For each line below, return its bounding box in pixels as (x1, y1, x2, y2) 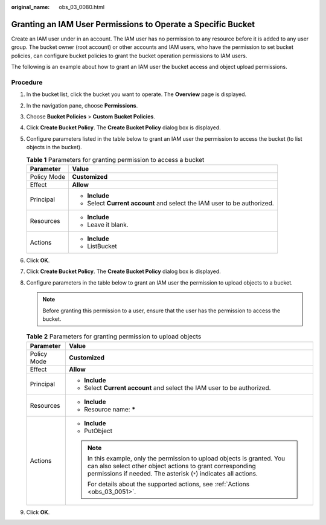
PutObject (83, 427, 113, 435)
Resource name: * (83, 405, 136, 413)
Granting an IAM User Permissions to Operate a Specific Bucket (11, 19, 255, 30)
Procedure (11, 78, 43, 86)
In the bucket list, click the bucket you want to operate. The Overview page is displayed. (26, 91, 247, 98)
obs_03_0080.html (59, 4, 105, 10)
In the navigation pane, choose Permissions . (26, 101, 138, 109)
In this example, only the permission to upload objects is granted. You (87, 454, 286, 462)
